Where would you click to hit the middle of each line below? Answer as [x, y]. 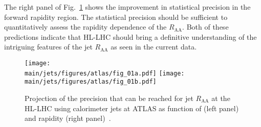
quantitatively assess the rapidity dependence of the [85, 27]
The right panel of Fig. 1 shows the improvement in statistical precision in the [127, 7]
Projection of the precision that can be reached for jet [109, 98]
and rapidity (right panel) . [68, 118]
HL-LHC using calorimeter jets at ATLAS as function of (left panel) [132, 108]
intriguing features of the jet [48, 47]
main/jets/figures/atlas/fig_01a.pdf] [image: [105, 73]
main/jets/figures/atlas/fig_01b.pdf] [91, 82]
